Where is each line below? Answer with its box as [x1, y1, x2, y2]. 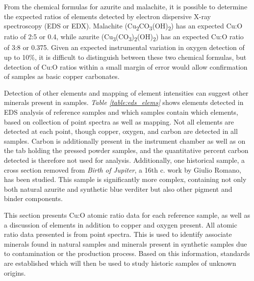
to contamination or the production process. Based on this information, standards [4, 248, 250, 258]
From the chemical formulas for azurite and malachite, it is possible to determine [4, 1, 248, 11]
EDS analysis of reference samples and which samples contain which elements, [4, 107, 238, 117]
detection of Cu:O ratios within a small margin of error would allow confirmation [4, 61, 248, 72]
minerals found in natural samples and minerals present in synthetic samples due [4, 238, 247, 249]
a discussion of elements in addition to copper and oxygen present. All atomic [4, 219, 237, 230]
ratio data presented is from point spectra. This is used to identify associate [4, 229, 232, 239]
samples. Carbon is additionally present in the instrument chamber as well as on [4, 135, 246, 146]
